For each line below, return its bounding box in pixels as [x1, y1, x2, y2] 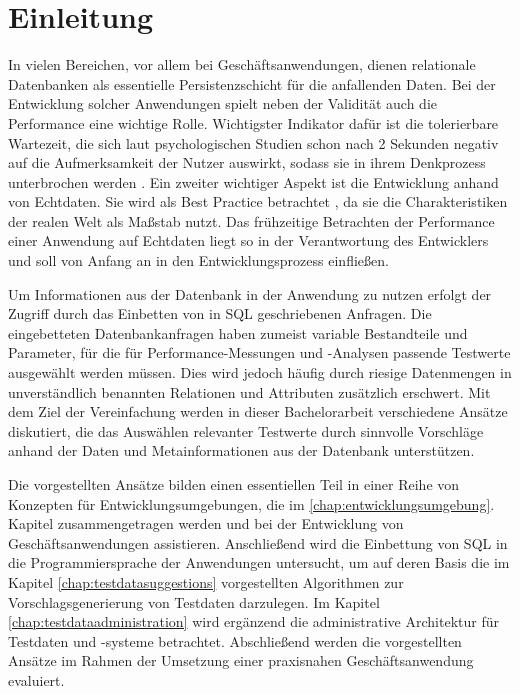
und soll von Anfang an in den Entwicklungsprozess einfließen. [8, 250, 389, 271]
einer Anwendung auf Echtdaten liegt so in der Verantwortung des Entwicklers [8, 230, 489, 251]
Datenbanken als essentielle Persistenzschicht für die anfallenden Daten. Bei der [8, 73, 496, 94]
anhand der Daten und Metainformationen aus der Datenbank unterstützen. [8, 440, 475, 461]
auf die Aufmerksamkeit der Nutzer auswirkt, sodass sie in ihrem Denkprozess [8, 152, 486, 173]
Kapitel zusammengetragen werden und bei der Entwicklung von [8, 513, 404, 534]
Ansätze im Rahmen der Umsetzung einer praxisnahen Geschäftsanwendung [8, 650, 474, 671]
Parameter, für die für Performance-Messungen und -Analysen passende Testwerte [8, 342, 511, 363]
